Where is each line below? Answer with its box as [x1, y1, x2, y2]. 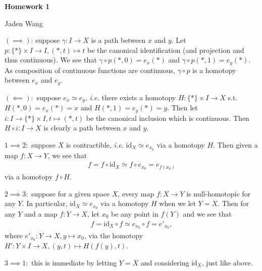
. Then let [167, 102, 198, 113]
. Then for [218, 198, 249, 209]
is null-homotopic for [186, 188, 251, 198]
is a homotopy [192, 64, 236, 75]
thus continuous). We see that [5, 54, 97, 65]
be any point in [111, 209, 159, 219]
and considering [140, 257, 189, 267]
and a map [24, 209, 58, 219]
